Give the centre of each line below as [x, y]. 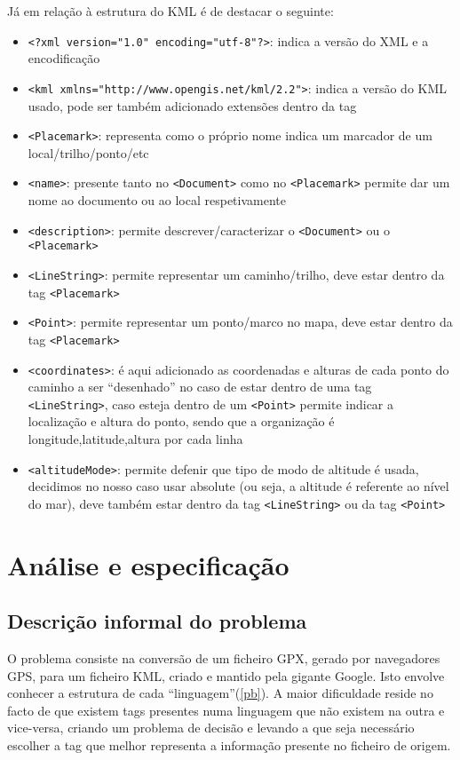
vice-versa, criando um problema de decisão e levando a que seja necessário [211, 728]
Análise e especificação [148, 564]
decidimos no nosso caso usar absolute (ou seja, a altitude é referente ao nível [238, 486]
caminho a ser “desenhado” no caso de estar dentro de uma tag [200, 387]
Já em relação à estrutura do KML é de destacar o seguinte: [171, 11]
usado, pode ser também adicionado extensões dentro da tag [192, 105]
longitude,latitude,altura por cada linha [135, 439]
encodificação [64, 58]
